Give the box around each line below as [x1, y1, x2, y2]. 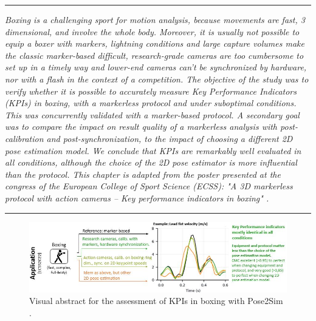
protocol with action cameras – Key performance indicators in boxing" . [5, 191, 269, 204]
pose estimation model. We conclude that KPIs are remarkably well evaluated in [5, 144, 301, 157]
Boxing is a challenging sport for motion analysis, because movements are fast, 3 [5, 13, 305, 25]
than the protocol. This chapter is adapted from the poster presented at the [5, 167, 281, 180]
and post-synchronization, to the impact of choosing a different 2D [46, 132, 293, 144]
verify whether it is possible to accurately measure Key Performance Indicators [5, 84, 297, 97]
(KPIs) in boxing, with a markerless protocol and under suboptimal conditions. [5, 96, 297, 109]
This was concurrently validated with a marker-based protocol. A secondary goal [5, 108, 300, 121]
